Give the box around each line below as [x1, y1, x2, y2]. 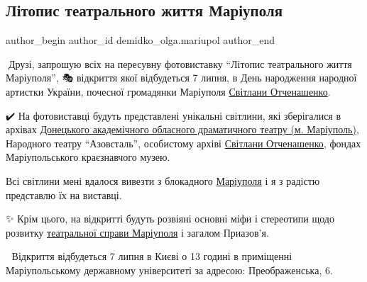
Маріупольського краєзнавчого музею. [6, 150, 170, 164]
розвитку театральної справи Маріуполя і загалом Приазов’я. [6, 225, 269, 239]
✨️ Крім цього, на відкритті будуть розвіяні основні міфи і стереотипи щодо [6, 211, 334, 226]
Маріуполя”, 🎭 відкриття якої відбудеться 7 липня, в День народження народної [6, 70, 357, 85]
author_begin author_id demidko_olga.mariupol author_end [6, 33, 275, 47]
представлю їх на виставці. [6, 187, 122, 202]
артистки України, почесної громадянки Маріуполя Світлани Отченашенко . [6, 84, 331, 98]
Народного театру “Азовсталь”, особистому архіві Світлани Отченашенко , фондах [6, 135, 361, 150]
